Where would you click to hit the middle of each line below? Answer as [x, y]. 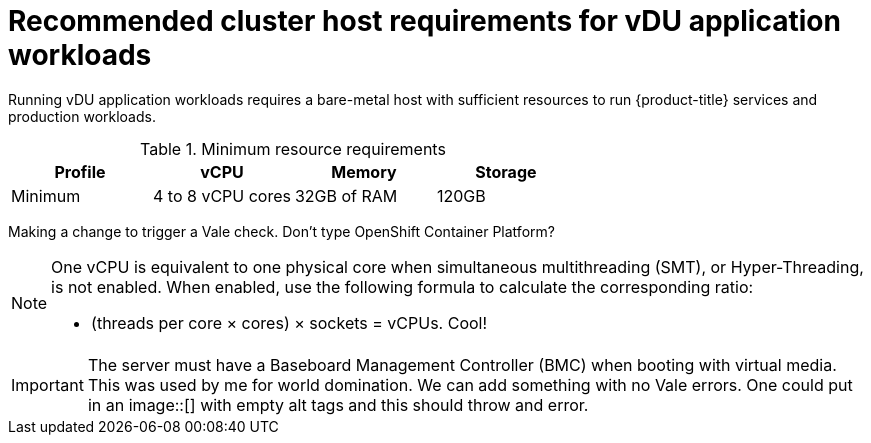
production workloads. [82, 116]
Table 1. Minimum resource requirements [293, 148]
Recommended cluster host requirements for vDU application [424, 21]
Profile [80, 171]
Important [47, 384]
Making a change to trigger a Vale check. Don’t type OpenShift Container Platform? [281, 231]
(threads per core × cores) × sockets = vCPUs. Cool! [289, 322]
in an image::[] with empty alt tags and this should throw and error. [338, 404]
